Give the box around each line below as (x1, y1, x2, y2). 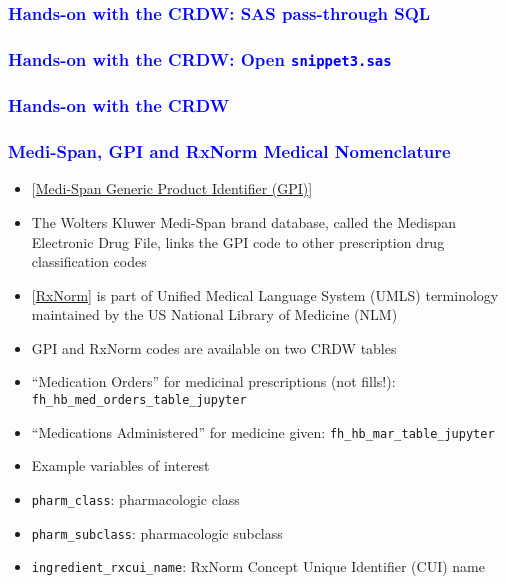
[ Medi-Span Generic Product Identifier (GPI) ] (31, 178, 313, 199)
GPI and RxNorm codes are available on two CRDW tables (31, 337, 397, 358)
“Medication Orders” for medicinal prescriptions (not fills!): (31, 371, 396, 392)
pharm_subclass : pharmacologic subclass (31, 522, 283, 543)
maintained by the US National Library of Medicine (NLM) (31, 304, 398, 325)
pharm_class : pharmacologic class (31, 488, 240, 509)
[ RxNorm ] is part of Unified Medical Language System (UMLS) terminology (31, 284, 499, 305)
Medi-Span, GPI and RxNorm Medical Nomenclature (8, 139, 451, 164)
